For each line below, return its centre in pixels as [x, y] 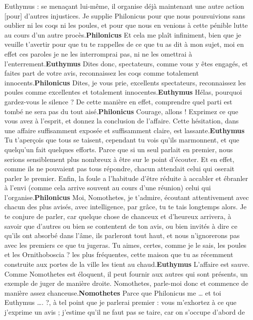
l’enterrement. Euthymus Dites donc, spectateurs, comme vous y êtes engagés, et [126, 63]
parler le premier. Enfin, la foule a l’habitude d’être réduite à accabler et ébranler [126, 178]
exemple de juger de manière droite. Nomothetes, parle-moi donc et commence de [126, 283]
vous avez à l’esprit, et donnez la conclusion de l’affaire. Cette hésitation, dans [122, 121]
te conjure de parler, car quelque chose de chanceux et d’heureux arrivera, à [118, 216]
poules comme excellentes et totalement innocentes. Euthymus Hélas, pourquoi [123, 92]
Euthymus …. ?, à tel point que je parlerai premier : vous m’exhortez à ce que [121, 302]
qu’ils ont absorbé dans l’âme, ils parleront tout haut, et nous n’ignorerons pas [122, 235]
